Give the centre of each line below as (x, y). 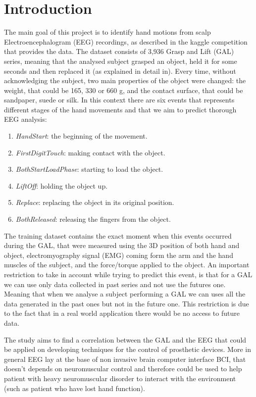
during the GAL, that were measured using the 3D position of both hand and (122, 245)
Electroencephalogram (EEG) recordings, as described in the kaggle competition (126, 41)
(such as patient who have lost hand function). (75, 388)
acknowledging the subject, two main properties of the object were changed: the (125, 80)
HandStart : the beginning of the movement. (81, 136)
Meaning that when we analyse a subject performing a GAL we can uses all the (125, 294)
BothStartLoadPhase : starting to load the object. (89, 169)
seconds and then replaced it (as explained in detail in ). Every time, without (120, 71)
